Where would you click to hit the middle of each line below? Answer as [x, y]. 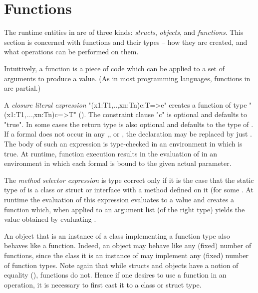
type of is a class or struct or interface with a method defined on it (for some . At [129, 190]
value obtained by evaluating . [50, 219]
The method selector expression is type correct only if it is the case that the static [129, 180]
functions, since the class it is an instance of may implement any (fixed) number [127, 255]
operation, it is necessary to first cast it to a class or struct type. [103, 284]
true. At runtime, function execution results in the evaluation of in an [111, 153]
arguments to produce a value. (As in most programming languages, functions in [127, 78]
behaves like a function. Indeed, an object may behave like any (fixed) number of [128, 245]
